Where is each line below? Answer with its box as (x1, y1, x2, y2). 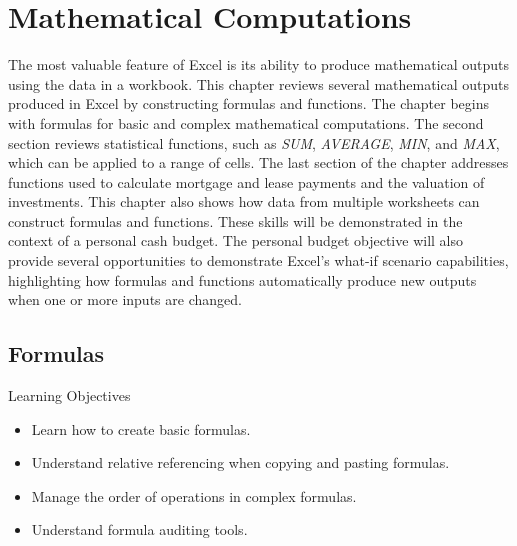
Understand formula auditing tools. (31, 519, 248, 540)
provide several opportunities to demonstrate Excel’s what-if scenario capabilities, (8, 250, 509, 271)
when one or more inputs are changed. (8, 289, 242, 310)
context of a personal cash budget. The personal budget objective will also (8, 230, 463, 251)
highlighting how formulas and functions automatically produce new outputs (8, 269, 477, 290)
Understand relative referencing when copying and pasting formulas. (31, 452, 450, 473)
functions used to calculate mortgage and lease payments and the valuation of (8, 171, 485, 192)
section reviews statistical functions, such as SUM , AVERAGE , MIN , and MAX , (8, 132, 500, 153)
